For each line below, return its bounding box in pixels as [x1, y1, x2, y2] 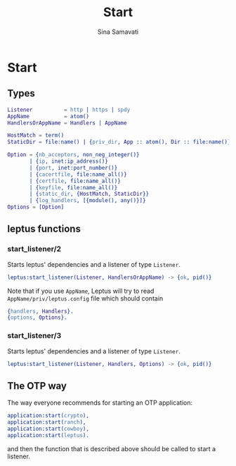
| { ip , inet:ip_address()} [29, 158, 109, 165]
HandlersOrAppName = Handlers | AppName [7, 119, 128, 127]
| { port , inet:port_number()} [29, 164, 118, 171]
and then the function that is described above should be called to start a [7, 444, 216, 453]
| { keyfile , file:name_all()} [29, 184, 118, 191]
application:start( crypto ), [7, 413, 90, 420]
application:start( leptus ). [7, 432, 90, 439]
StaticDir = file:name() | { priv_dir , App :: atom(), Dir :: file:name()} [7, 139, 231, 146]
